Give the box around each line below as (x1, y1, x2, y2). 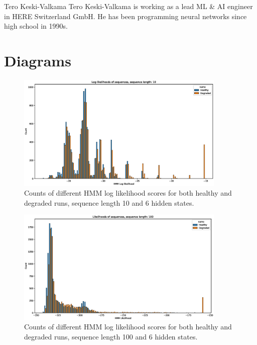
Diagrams (4, 50, 71, 70)
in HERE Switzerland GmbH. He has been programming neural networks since (4, 11, 247, 21)
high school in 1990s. (4, 21, 68, 31)
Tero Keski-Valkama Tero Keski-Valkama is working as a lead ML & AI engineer (4, 1, 253, 11)
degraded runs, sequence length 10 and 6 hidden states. (24, 197, 194, 208)
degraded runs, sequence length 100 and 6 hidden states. (24, 331, 198, 341)
